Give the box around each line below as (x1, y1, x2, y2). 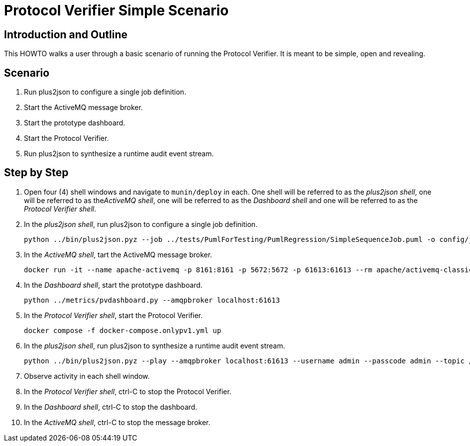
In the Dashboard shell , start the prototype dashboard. (24, 280, 203, 289)
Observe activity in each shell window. (24, 371, 150, 380)
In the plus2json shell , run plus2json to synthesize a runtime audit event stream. (24, 341, 285, 350)
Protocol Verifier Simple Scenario (4, 2, 229, 19)
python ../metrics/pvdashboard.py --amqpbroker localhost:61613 (24, 296, 280, 304)
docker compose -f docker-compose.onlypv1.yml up (24, 326, 222, 334)
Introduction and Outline (4, 28, 127, 41)
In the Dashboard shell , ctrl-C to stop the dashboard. (24, 402, 198, 411)
